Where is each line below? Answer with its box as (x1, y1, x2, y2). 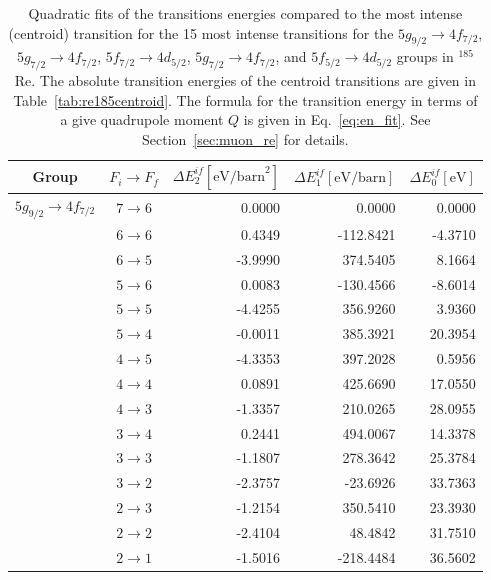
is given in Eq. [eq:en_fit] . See (243, 109, 431, 130)
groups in (396, 46, 454, 67)
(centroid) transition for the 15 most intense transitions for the (8, 22, 394, 43)
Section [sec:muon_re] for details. (142, 128, 349, 149)
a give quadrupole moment (60, 109, 224, 130)
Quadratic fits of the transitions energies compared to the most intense (28, 3, 463, 23)
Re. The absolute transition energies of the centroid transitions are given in (14, 70, 476, 91)
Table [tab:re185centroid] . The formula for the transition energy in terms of (13, 89, 478, 110)
